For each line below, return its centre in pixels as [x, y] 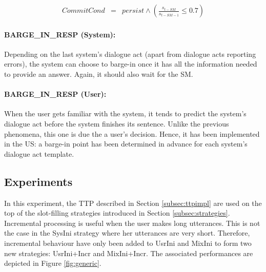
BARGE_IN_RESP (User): [55, 94]
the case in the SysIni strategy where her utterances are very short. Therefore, [127, 233]
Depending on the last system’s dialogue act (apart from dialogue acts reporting [130, 54]
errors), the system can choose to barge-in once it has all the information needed [131, 64]
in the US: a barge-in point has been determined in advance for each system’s [126, 144]
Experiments [38, 181]
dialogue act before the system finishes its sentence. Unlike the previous [117, 123]
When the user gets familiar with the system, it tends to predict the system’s [125, 113]
